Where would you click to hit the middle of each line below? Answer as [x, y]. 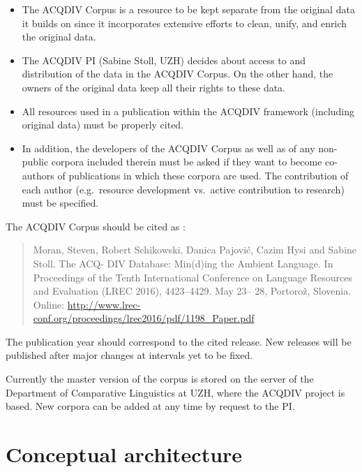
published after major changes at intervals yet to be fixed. [129, 355]
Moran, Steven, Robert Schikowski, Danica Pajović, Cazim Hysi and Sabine [195, 250]
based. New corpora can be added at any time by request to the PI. [150, 406]
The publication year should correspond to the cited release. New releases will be [179, 341]
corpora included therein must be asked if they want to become [187, 162]
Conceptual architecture [124, 454]
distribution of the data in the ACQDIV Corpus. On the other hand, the [178, 74]
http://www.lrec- [104, 304]
